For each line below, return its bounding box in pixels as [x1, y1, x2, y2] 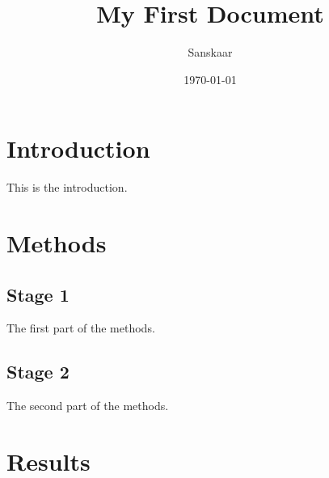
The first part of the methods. [6, 319, 155, 336]
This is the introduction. [6, 179, 128, 196]
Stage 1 [6, 281, 70, 307]
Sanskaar [188, 44, 233, 61]
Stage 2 [6, 359, 70, 384]
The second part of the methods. [6, 397, 169, 414]
